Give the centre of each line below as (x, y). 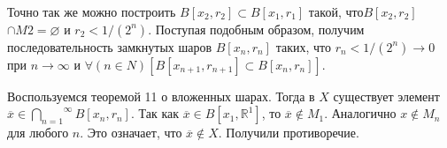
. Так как (155, 113)
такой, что (336, 11)
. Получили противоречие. (289, 133)
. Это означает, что (131, 133)
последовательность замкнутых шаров (110, 46)
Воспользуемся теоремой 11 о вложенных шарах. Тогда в (161, 96)
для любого (38, 133)
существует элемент (386, 96)
